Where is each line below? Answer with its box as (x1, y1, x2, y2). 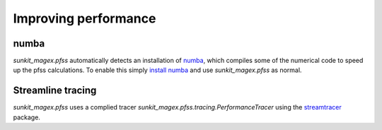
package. (13, 113, 40, 122)
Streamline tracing (13, 85, 97, 97)
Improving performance (13, 11, 156, 26)
